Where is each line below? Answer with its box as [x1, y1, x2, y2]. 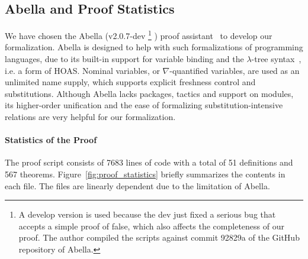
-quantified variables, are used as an [169, 64, 300, 76]
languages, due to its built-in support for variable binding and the [5, 53, 244, 65]
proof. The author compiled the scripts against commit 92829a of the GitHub [18, 231, 300, 244]
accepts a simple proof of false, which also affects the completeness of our [18, 219, 284, 232]
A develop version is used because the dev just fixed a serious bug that [18, 208, 276, 221]
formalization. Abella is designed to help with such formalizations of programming [5, 41, 303, 53]
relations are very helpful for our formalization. [5, 111, 176, 123]
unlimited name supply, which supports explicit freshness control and [5, 76, 256, 88]
